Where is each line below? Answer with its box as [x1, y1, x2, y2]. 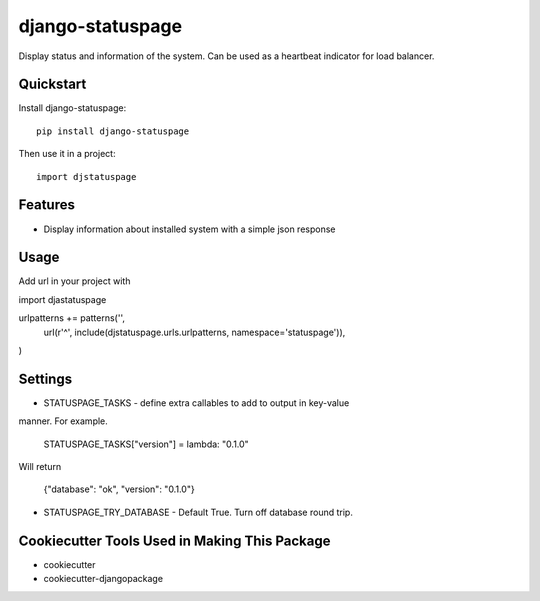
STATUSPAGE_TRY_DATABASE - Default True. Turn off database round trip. [43, 506, 354, 518]
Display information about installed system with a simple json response [43, 223, 336, 235]
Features [18, 196, 75, 214]
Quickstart [18, 76, 87, 93]
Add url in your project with [18, 275, 131, 287]
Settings [18, 370, 73, 387]
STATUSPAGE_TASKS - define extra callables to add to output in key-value [43, 396, 350, 409]
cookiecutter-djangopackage [43, 573, 164, 585]
